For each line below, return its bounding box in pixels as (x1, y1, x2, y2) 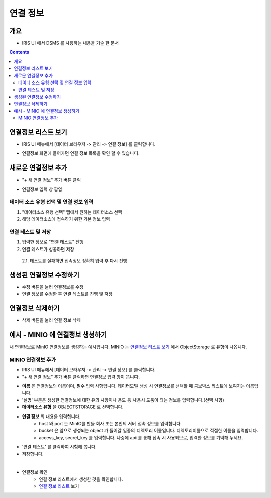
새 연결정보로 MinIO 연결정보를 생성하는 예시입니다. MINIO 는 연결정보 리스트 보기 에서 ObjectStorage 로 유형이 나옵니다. (9, 344, 247, 350)
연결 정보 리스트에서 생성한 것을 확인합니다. (39, 476, 123, 482)
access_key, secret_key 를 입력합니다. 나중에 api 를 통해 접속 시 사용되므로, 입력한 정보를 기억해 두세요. (39, 434, 243, 440)
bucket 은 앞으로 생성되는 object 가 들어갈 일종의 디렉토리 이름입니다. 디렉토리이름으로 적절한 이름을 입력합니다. (39, 428, 258, 434)
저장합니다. (22, 451, 44, 457)
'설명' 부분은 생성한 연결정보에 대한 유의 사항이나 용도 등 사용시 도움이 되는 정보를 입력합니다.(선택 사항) (22, 397, 224, 403)
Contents (9, 49, 30, 55)
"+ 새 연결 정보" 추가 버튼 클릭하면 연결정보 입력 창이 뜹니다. (22, 374, 140, 380)
